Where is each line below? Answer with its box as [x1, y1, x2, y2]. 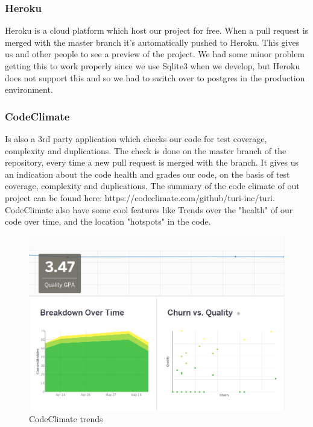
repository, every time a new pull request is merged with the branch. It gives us [5, 156, 299, 169]
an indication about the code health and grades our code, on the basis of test [5, 167, 290, 180]
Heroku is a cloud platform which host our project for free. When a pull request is [5, 24, 309, 37]
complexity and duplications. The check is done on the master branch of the [5, 144, 286, 157]
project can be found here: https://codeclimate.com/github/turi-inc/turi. [5, 191, 275, 204]
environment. [5, 83, 53, 96]
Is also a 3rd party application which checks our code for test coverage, [5, 132, 267, 145]
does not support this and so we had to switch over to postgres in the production [5, 71, 305, 84]
